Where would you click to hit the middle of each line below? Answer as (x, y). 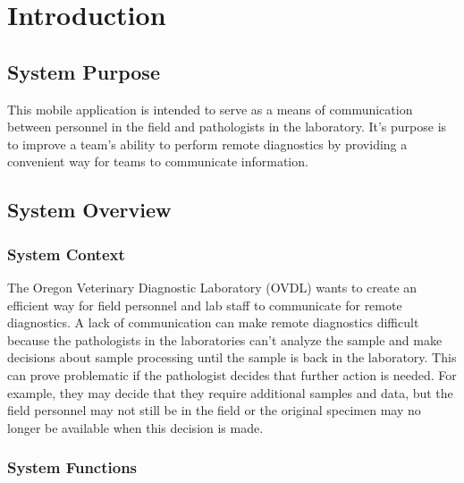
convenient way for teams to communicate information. (158, 161)
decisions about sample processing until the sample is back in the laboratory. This (232, 357)
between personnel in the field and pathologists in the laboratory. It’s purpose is (227, 127)
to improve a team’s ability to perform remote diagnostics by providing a (207, 144)
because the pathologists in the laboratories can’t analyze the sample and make (225, 339)
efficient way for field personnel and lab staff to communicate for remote (205, 305)
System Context (66, 254)
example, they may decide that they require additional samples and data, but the (230, 392)
